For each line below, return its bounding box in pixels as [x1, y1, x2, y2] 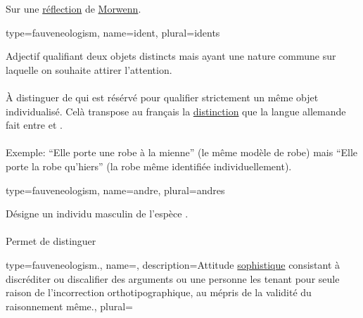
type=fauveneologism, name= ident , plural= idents [6, 25, 220, 39]
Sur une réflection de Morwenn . [6, 1, 141, 15]
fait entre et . [6, 117, 63, 132]
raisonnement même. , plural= [6, 298, 134, 313]
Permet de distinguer [6, 234, 96, 248]
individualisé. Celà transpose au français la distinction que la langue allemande [6, 103, 346, 118]
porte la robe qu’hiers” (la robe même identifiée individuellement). [6, 158, 292, 173]
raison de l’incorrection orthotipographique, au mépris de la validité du [6, 285, 312, 300]
